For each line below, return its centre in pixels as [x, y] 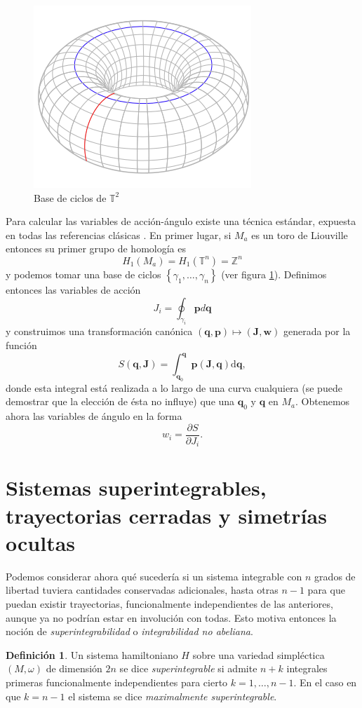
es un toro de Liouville [300, 234]
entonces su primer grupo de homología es [96, 249]
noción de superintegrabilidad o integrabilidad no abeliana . [129, 631]
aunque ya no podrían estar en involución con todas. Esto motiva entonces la [171, 617]
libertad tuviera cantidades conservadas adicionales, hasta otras [142, 590]
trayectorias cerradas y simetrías [166, 515]
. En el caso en [325, 682]
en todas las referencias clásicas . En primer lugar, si [119, 234]
